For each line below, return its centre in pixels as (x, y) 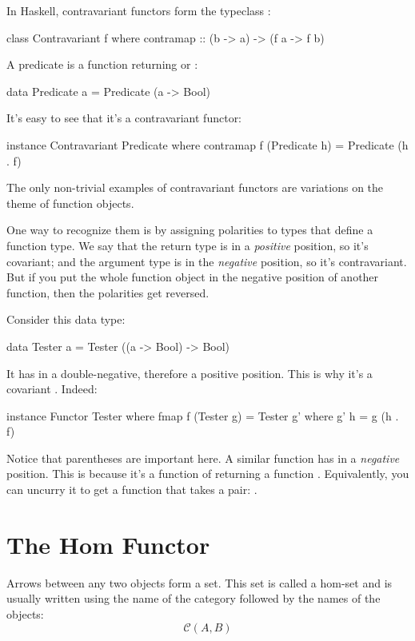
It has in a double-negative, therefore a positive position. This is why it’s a (190, 373)
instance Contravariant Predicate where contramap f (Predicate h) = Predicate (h (207, 144)
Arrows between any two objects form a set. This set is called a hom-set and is (200, 582)
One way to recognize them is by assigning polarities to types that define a (190, 230)
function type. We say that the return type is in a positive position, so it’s (188, 245)
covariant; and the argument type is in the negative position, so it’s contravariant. (207, 261)
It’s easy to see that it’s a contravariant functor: (124, 118)
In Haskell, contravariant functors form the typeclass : (139, 10)
